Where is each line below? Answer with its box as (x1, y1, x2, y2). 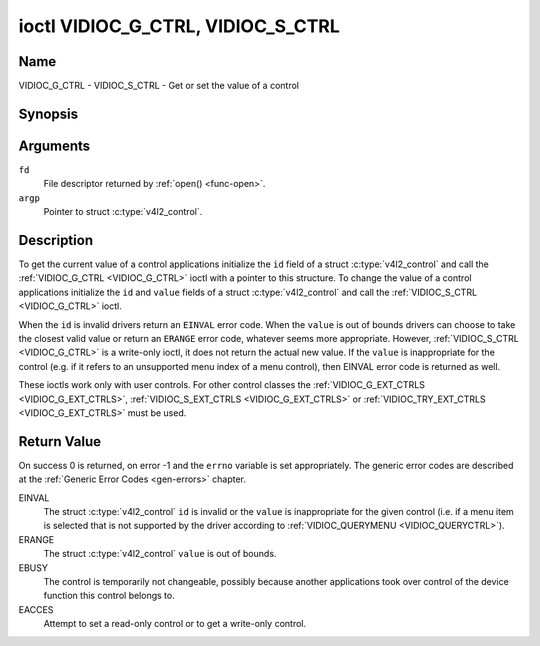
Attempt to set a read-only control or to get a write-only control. (43, 618, 307, 630)
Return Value (18, 433, 102, 450)
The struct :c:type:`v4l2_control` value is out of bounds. (43, 548, 277, 560)
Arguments (18, 137, 91, 154)
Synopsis (18, 105, 79, 122)
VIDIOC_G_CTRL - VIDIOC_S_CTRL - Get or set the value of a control (18, 80, 300, 92)
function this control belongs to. (43, 590, 175, 602)
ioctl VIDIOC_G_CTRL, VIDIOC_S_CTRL (18, 15, 340, 37)
